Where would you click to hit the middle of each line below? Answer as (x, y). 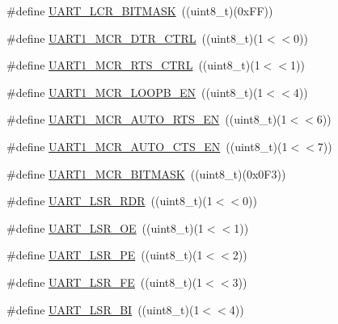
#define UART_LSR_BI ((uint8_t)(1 (103, 309)
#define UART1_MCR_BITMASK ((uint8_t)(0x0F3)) (146, 173)
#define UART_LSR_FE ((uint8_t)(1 (105, 282)
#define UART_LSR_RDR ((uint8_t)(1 (110, 201)
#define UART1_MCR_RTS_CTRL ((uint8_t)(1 (133, 65)
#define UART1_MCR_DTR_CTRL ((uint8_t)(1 (135, 38)
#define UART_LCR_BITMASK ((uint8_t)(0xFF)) (140, 11)
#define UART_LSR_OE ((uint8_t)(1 (105, 227)
